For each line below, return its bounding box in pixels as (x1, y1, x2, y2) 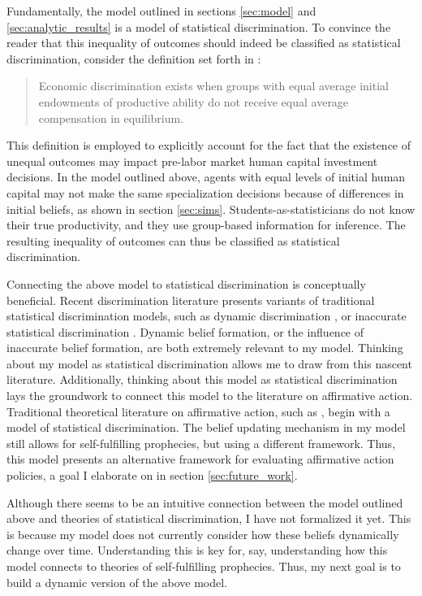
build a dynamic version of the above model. (6, 573, 227, 590)
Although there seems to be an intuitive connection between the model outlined (6, 494, 403, 511)
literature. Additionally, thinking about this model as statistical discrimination (6, 371, 398, 388)
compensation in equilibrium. (38, 109, 184, 126)
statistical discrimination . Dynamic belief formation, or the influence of (6, 323, 364, 340)
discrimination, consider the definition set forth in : (6, 50, 261, 67)
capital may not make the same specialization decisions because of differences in (6, 184, 404, 201)
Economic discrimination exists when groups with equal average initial (38, 77, 389, 94)
